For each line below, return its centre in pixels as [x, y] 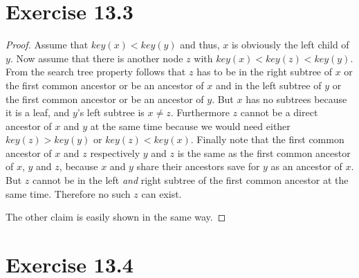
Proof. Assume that [47, 45]
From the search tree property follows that [96, 72]
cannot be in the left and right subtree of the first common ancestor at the [190, 180]
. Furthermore [200, 112]
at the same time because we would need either [190, 126]
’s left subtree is [111, 112]
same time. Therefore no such [68, 193]
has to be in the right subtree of [265, 72]
